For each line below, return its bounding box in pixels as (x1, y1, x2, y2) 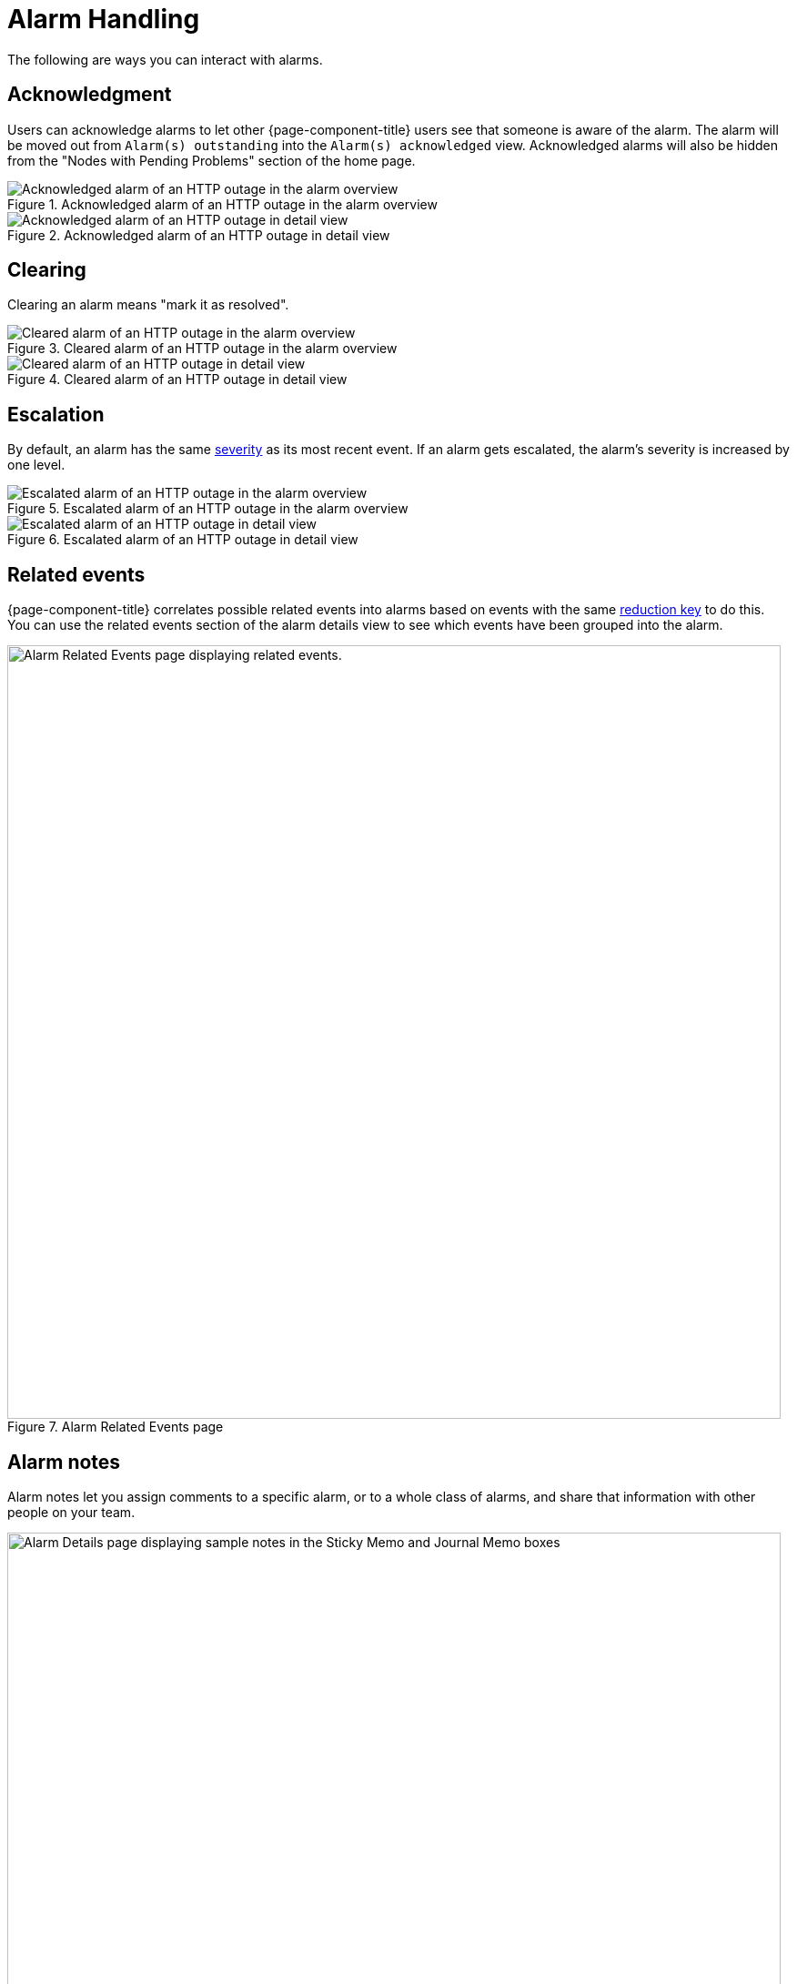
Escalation (7, 402, 105, 426)
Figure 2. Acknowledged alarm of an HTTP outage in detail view (7, 227, 390, 243)
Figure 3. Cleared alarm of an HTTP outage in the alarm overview (7, 340, 398, 357)
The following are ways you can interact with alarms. (7, 51, 323, 67)
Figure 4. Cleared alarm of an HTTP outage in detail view (7, 371, 348, 388)
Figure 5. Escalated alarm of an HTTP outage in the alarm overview (7, 501, 409, 517)
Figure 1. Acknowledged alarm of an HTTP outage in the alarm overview (7, 196, 438, 212)
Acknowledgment (7, 83, 172, 106)
